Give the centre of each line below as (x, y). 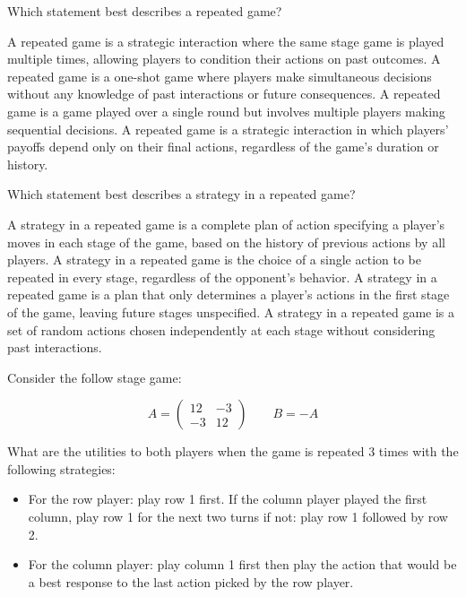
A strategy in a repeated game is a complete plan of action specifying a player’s (226, 224)
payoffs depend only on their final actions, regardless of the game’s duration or (223, 147)
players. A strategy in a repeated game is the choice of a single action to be (214, 260)
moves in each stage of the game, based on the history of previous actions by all (226, 242)
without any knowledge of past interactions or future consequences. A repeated (224, 94)
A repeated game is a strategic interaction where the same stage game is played (226, 41)
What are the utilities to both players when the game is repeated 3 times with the (233, 451)
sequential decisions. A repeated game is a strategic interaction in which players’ (228, 129)
